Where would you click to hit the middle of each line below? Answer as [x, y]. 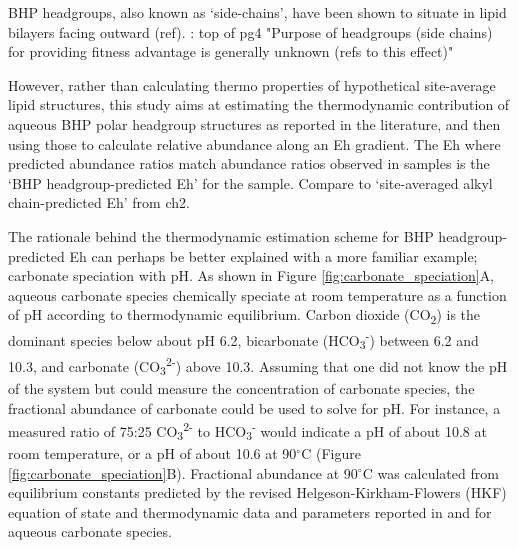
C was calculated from [430, 472]
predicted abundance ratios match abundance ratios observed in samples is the [249, 163]
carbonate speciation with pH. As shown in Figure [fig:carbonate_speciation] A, [251, 275]
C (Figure [331, 452]
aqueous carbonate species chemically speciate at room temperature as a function [257, 294]
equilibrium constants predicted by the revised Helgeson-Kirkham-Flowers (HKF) [257, 492]
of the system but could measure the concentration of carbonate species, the [241, 388]
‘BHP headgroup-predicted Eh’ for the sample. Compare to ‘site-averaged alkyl [250, 182]
